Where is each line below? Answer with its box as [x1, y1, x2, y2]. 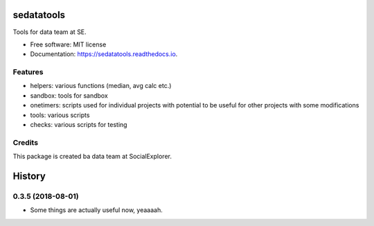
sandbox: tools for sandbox [30, 91, 109, 100]
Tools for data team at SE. [12, 28, 87, 36]
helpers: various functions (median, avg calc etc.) [30, 82, 172, 90]
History [12, 170, 46, 182]
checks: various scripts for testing [30, 121, 127, 128]
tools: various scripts [30, 111, 90, 119]
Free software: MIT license [30, 40, 107, 49]
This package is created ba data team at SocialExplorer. [12, 153, 172, 161]
